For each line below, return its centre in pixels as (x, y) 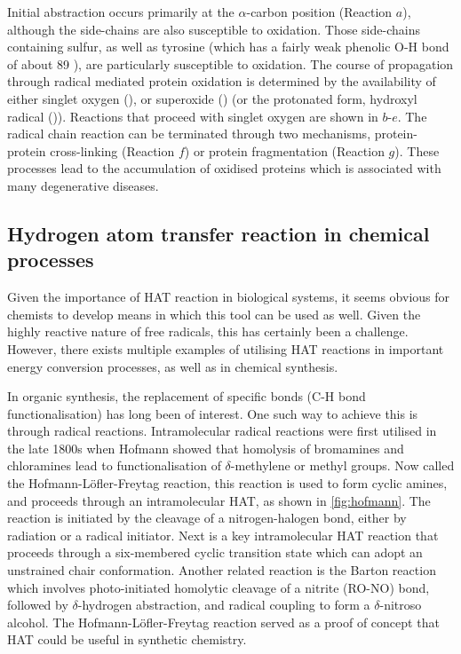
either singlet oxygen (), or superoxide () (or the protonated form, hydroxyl (212, 98)
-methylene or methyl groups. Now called (342, 465)
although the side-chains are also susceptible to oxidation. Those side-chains (214, 29)
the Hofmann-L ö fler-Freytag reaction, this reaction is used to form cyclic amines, (227, 483)
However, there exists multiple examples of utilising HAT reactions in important (226, 348)
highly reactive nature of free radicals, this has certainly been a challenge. (208, 331)
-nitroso (401, 605)
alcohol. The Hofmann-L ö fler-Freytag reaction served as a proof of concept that (223, 622)
